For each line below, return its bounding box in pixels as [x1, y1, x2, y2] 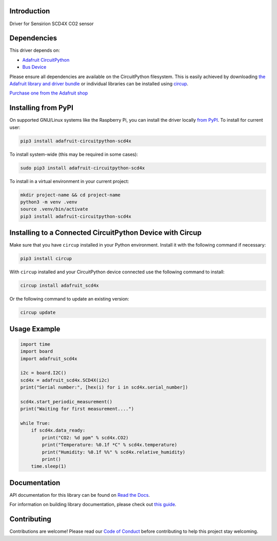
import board [20, 348, 53, 355]
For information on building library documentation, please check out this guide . [9, 501, 176, 508]
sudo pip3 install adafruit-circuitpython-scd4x [20, 165, 145, 171]
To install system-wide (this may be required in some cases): [9, 151, 138, 157]
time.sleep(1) [31, 463, 67, 470]
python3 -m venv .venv [20, 199, 77, 205]
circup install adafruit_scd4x [20, 283, 100, 289]
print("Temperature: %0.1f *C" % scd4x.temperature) [42, 442, 177, 448]
